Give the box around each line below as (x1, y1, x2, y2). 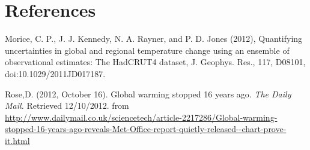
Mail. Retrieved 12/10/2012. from (5, 99, 129, 112)
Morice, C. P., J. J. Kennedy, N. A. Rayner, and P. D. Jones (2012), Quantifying (5, 32, 303, 45)
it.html (5, 134, 30, 146)
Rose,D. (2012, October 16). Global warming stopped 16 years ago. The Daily (5, 87, 291, 100)
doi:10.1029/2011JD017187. (5, 67, 106, 79)
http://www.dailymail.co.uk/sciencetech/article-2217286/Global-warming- (5, 111, 278, 123)
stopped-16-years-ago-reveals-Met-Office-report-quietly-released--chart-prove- (5, 123, 287, 135)
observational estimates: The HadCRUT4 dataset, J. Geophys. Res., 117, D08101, (5, 56, 306, 68)
